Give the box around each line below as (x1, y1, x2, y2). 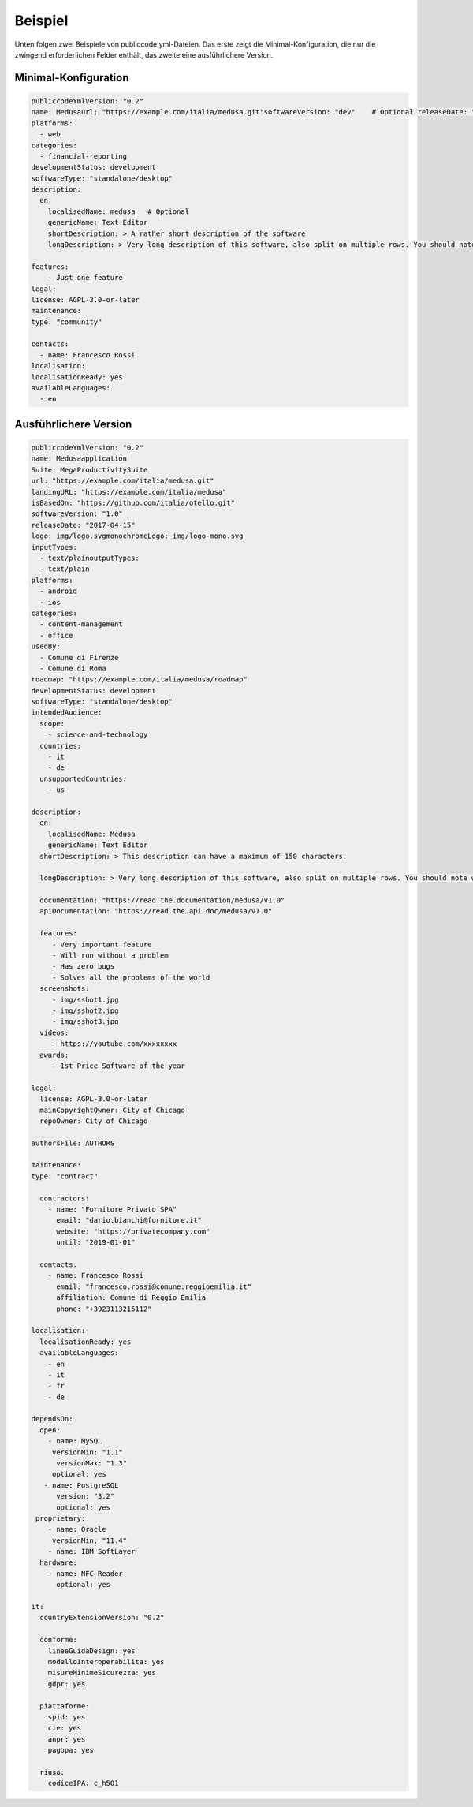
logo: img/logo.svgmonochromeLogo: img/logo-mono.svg (31, 532, 244, 540)
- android (39, 587, 78, 595)
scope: (39, 719, 65, 728)
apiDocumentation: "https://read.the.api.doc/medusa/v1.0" (39, 907, 273, 916)
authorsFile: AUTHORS (31, 1138, 115, 1148)
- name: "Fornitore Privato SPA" (47, 1205, 177, 1214)
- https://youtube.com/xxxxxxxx (51, 1040, 177, 1048)
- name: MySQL (47, 1436, 102, 1446)
